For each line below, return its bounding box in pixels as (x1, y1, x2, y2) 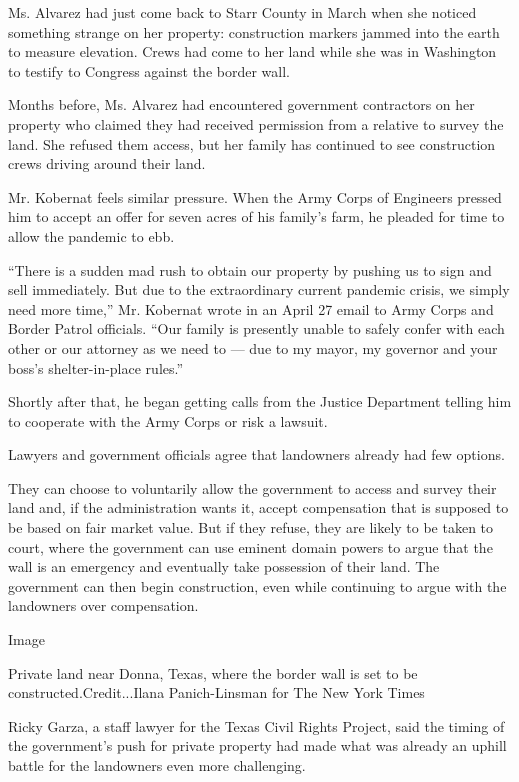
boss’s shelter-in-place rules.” (8, 357, 184, 378)
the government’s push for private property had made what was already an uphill (8, 735, 507, 756)
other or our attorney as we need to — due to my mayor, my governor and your (8, 337, 498, 358)
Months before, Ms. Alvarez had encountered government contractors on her (8, 94, 475, 115)
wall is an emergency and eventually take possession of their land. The (8, 556, 440, 577)
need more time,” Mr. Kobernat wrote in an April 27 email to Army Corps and (8, 298, 494, 319)
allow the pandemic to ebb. (8, 225, 175, 246)
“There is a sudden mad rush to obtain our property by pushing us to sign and (8, 259, 492, 280)
